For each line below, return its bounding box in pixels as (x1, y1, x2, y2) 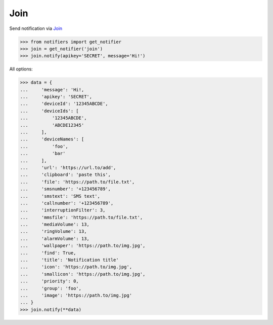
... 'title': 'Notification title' (20, 257, 119, 263)
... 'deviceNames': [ (20, 136, 84, 142)
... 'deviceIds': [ (20, 108, 79, 114)
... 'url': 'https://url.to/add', (20, 165, 116, 170)
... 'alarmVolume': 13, (20, 236, 89, 241)
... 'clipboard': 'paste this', (20, 172, 111, 177)
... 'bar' (20, 151, 66, 157)
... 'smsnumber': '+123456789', (20, 186, 111, 192)
